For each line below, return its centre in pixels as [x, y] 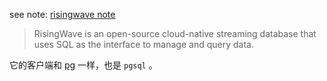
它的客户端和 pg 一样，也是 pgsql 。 [83, 65]
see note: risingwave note [62, 14]
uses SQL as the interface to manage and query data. [143, 44]
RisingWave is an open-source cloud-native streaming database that [175, 33]
